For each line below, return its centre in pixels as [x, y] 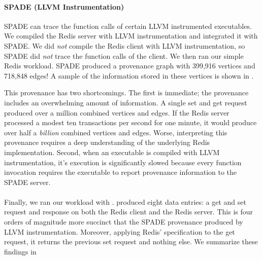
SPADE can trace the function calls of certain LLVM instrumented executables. [128, 26]
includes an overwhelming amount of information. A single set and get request [126, 102]
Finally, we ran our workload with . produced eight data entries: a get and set [125, 201]
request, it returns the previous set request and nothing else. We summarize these [131, 242]
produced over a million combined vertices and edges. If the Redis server [117, 112]
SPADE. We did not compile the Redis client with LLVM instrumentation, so [125, 45]
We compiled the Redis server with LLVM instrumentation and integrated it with [131, 36]
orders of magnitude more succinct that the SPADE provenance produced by [124, 222]
